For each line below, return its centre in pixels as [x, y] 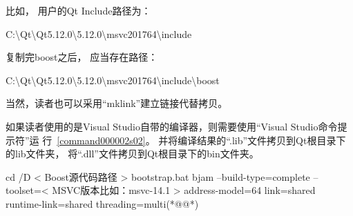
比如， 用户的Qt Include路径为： [78, 10]
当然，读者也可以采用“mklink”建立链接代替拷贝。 [117, 103]
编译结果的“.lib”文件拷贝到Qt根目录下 [262, 140]
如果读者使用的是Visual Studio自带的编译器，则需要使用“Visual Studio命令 [172, 126]
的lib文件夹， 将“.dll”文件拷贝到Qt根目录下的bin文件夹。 [132, 154]
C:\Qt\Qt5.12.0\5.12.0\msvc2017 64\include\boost [113, 80]
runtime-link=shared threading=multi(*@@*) [102, 203]
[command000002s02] [101, 140]
